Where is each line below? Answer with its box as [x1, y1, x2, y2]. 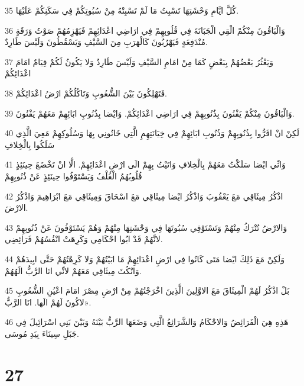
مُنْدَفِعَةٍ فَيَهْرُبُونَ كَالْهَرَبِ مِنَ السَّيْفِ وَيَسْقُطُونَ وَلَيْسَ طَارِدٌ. [5, 36, 208, 48]
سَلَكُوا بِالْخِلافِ [5, 138, 55, 150]
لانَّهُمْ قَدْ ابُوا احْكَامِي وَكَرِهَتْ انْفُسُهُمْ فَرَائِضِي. [5, 233, 163, 245]
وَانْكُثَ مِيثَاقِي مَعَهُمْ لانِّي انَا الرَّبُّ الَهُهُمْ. [5, 264, 142, 276]
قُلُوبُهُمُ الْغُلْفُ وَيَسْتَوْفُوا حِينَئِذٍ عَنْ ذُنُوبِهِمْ [5, 169, 142, 182]
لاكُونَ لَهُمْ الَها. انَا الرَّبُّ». [5, 295, 91, 308]
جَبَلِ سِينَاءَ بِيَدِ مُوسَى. [5, 327, 80, 339]
